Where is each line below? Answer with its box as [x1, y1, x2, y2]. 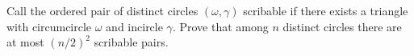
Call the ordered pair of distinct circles [6, 2, 199, 18]
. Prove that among [172, 18, 269, 34]
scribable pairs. [94, 34, 169, 50]
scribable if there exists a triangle [243, 2, 408, 18]
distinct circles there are [282, 18, 402, 34]
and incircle [106, 18, 163, 34]
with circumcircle [6, 18, 92, 34]
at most [6, 34, 44, 50]
